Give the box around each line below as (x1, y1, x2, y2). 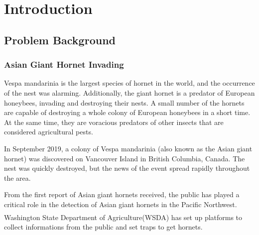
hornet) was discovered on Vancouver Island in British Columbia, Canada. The (4, 153, 245, 163)
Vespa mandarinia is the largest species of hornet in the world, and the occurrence (4, 78, 255, 88)
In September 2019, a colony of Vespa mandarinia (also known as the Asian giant (4, 143, 253, 153)
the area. (4, 172, 31, 183)
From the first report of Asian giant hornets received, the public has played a (4, 189, 240, 200)
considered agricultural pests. (4, 126, 93, 137)
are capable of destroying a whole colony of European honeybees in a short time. (4, 107, 251, 117)
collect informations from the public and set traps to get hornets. (4, 221, 203, 232)
